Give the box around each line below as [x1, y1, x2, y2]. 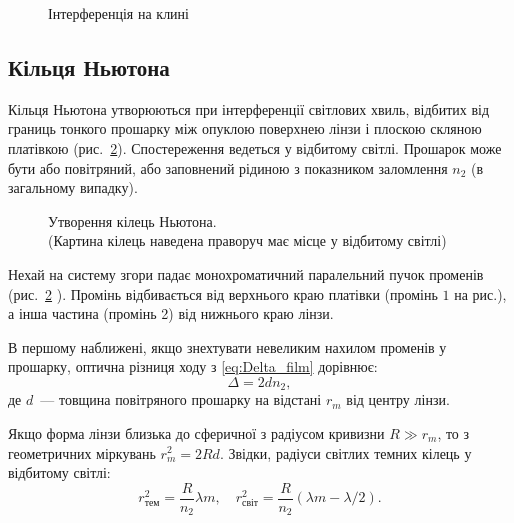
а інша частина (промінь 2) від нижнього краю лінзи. [8, 303, 334, 324]
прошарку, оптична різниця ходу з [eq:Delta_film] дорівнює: [8, 356, 378, 377]
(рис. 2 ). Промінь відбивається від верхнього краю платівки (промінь [8, 283, 438, 304]
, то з [437, 422, 470, 443]
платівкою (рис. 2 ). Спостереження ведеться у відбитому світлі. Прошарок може [8, 137, 502, 158]
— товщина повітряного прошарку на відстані [40, 389, 322, 410]
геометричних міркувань [8, 442, 156, 463]
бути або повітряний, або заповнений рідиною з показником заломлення [8, 157, 448, 178]
